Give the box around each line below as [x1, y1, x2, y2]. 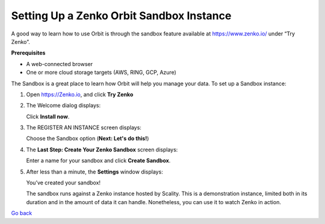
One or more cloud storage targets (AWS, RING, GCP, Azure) [26, 69, 177, 76]
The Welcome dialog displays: [26, 102, 101, 109]
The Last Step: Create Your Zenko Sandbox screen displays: [26, 146, 178, 153]
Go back [11, 210, 32, 217]
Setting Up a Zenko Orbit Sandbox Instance [11, 9, 232, 22]
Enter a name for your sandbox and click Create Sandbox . [26, 157, 171, 165]
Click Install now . [26, 113, 70, 120]
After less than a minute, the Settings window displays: [26, 168, 164, 175]
